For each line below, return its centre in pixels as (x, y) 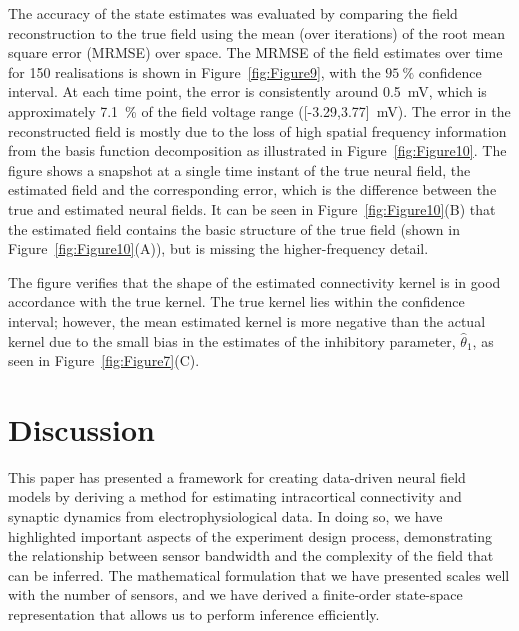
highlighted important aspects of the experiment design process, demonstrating (250, 535)
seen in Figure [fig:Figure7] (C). (104, 360)
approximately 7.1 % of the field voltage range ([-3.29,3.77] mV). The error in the (259, 110)
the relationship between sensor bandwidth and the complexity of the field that (251, 555)
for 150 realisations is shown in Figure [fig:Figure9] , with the (194, 71)
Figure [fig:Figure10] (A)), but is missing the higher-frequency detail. (218, 248)
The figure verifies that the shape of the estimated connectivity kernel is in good (254, 281)
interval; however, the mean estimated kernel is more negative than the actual (247, 320)
